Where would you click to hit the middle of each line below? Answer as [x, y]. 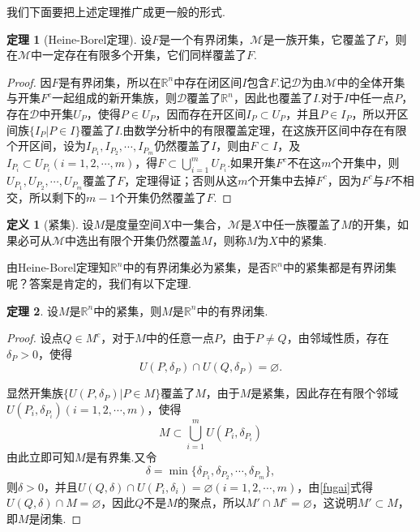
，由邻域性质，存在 [338, 338]
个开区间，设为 [46, 146]
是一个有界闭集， [205, 39]
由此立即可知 [41, 457]
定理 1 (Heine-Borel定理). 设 [79, 39]
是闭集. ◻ [55, 518]
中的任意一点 [180, 338]
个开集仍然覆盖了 [161, 197]
